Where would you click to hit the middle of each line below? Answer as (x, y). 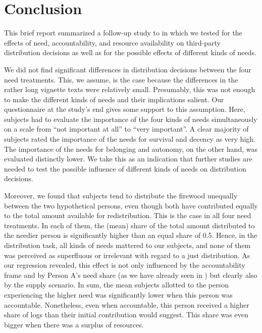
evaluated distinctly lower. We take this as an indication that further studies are (128, 159)
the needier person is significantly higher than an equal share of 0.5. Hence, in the (131, 235)
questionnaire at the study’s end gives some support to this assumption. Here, (125, 109)
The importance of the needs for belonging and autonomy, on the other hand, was (131, 149)
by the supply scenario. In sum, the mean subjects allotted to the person (117, 285)
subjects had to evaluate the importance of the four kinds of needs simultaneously (131, 119)
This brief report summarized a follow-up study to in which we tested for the (123, 33)
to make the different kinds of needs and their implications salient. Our (114, 99)
